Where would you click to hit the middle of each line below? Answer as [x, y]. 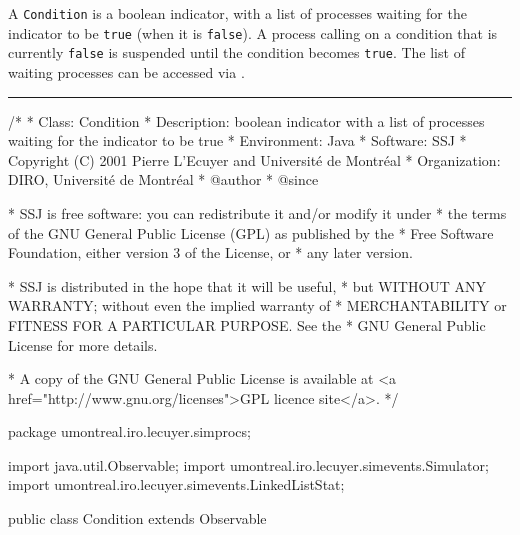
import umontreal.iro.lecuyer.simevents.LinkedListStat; [176, 484]
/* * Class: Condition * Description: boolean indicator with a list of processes [246, 120]
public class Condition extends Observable [137, 518]
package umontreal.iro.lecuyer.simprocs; [129, 431]
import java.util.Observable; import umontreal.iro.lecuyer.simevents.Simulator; [248, 464]
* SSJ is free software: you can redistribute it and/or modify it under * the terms [257, 212]
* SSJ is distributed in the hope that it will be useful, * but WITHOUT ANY [247, 285]
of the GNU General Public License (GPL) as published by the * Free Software [251, 232]
